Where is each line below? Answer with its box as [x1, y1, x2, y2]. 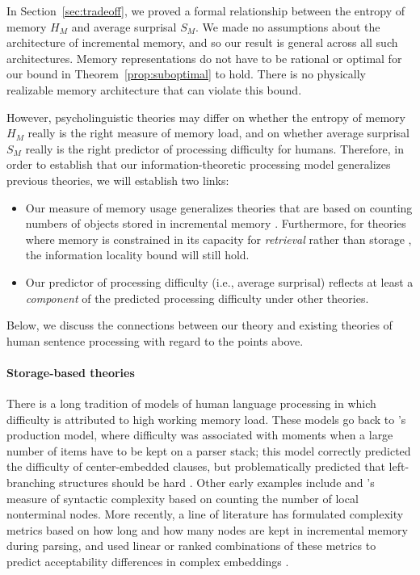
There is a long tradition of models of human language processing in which [6, 395, 376, 412]
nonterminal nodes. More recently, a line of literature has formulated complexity [6, 506, 404, 523]
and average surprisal [71, 18, 177, 35]
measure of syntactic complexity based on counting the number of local [6, 489, 359, 506]
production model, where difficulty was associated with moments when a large [6, 426, 393, 443]
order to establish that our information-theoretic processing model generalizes [6, 156, 391, 173]
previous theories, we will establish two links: [6, 171, 229, 188]
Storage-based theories [6, 363, 135, 380]
